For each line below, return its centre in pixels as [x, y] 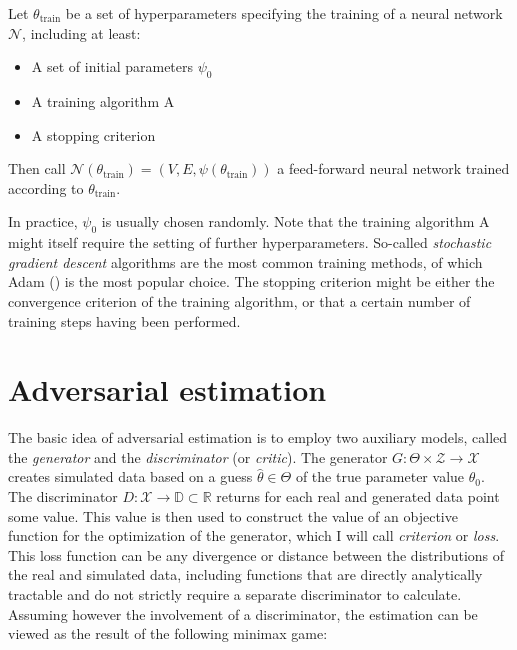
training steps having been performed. [124, 320]
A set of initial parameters [112, 66]
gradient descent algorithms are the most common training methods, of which [245, 261]
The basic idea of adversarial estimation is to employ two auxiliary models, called [258, 437]
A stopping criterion [93, 134]
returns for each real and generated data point [358, 496]
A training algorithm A [103, 100]
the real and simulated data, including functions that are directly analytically [245, 574]
